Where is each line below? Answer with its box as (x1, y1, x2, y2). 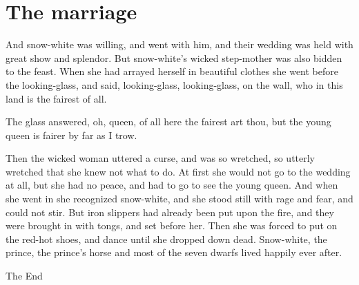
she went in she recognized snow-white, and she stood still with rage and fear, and (6, 191, 353, 206)
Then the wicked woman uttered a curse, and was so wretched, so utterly (6, 151, 316, 165)
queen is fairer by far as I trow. (6, 127, 137, 142)
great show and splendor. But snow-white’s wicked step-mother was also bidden (6, 50, 342, 65)
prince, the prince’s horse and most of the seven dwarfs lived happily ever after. (6, 245, 342, 260)
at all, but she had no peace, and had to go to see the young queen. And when (6, 178, 338, 192)
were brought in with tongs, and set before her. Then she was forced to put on (6, 218, 338, 233)
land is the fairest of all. (6, 91, 107, 105)
